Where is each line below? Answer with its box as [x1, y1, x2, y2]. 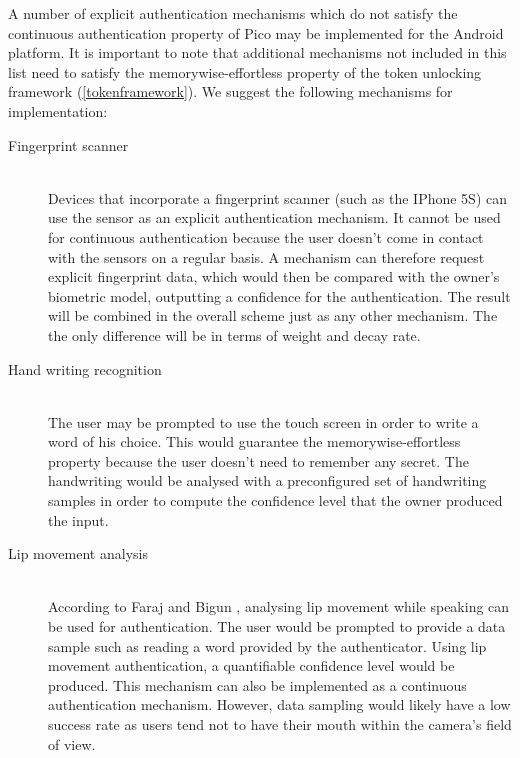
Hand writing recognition [8, 358, 162, 379]
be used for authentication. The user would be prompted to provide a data [48, 616, 506, 637]
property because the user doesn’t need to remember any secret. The [48, 450, 469, 471]
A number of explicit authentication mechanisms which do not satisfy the [8, 3, 458, 23]
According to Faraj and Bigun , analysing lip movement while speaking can [48, 596, 510, 617]
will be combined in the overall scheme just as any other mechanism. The [48, 305, 498, 326]
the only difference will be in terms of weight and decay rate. [48, 324, 421, 345]
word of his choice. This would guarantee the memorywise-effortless [48, 431, 461, 452]
